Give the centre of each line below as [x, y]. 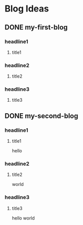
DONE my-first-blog [36, 27]
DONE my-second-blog [41, 116]
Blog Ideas [27, 9]
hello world [23, 218]
